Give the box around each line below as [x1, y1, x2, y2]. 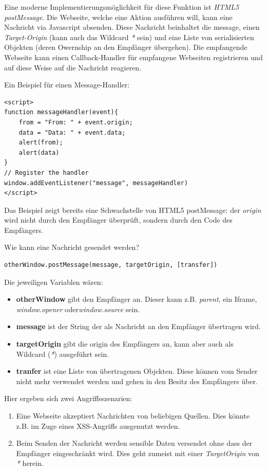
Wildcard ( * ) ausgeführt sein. [16, 348, 109, 359]
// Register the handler [4, 169, 89, 176]
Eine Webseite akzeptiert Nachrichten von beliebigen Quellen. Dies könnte [16, 410, 250, 421]
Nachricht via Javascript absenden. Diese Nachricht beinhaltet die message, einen [4, 22, 260, 32]
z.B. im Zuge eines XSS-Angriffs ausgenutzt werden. [16, 420, 180, 431]
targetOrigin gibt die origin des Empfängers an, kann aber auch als [16, 338, 234, 349]
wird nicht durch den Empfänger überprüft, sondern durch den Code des [4, 214, 233, 225]
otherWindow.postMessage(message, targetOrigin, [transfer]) [4, 261, 218, 269]
